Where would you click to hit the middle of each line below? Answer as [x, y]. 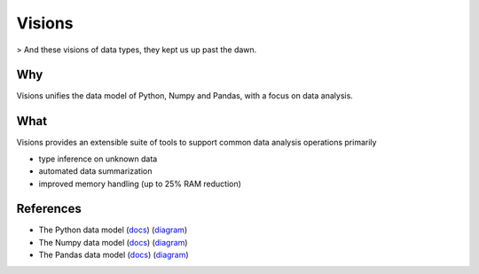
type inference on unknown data [98, 159]
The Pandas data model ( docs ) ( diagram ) [114, 255]
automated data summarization [95, 171]
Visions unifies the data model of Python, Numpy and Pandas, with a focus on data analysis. [185, 96]
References [49, 209]
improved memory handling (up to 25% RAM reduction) [140, 184]
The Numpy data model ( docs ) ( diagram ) [113, 242]
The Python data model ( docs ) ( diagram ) [113, 230]
